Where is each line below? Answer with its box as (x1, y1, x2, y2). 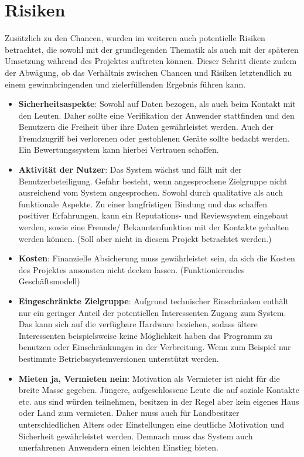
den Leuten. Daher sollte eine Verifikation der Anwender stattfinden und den (18, 109, 295, 121)
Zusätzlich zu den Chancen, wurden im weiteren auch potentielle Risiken (5, 32, 265, 44)
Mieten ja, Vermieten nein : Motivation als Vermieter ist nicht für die (18, 372, 280, 384)
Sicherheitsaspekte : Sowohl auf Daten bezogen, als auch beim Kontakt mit (18, 98, 296, 110)
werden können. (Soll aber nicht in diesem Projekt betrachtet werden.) (18, 232, 272, 244)
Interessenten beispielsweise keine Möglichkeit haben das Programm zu (18, 329, 272, 341)
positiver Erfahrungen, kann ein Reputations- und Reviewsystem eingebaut (18, 209, 289, 221)
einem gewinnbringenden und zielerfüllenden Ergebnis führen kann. (5, 78, 246, 90)
